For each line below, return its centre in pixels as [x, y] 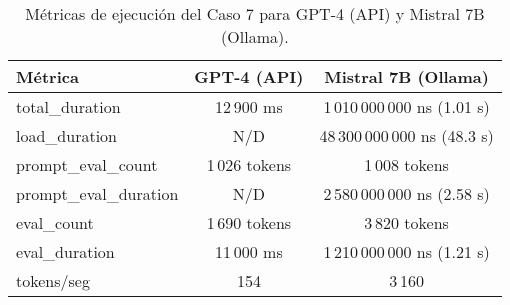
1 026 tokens [249, 164]
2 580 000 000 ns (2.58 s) [406, 193]
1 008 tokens [406, 164]
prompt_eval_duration [97, 193]
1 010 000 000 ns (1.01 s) [406, 106]
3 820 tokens [406, 222]
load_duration [66, 135]
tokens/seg [53, 280]
